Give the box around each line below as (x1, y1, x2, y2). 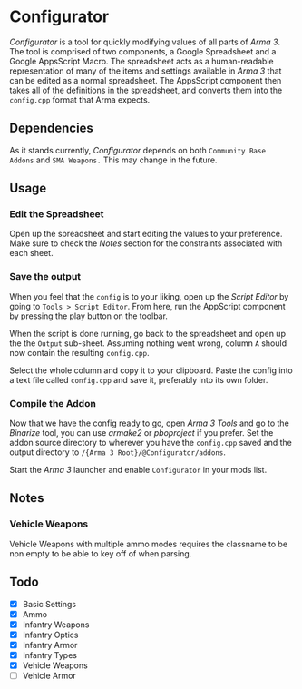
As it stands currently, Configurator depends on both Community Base (9, 144, 266, 155)
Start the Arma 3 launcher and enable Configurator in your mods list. (9, 465, 268, 476)
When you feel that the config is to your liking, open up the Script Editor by (9, 290, 289, 301)
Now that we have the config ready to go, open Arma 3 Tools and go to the (9, 418, 290, 428)
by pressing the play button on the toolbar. (9, 310, 168, 321)
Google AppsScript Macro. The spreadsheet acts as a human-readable (9, 55, 274, 66)
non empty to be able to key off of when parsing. (9, 547, 192, 559)
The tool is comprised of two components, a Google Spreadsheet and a (9, 45, 277, 56)
